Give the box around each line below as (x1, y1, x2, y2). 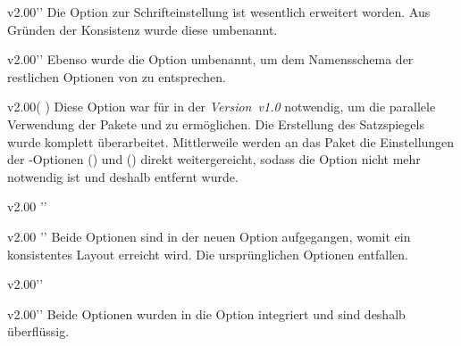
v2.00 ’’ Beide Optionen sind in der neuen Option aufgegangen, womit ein (7, 227, 411, 245)
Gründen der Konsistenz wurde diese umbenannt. (7, 20, 278, 38)
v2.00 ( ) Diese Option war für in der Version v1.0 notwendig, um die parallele (7, 97, 436, 116)
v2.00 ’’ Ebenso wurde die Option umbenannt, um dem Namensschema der (7, 50, 414, 69)
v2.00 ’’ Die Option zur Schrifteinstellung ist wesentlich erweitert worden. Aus (7, 3, 431, 21)
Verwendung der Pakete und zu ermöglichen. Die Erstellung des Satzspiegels (7, 114, 424, 133)
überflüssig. (7, 322, 70, 341)
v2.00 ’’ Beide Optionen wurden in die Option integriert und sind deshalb (7, 304, 406, 323)
